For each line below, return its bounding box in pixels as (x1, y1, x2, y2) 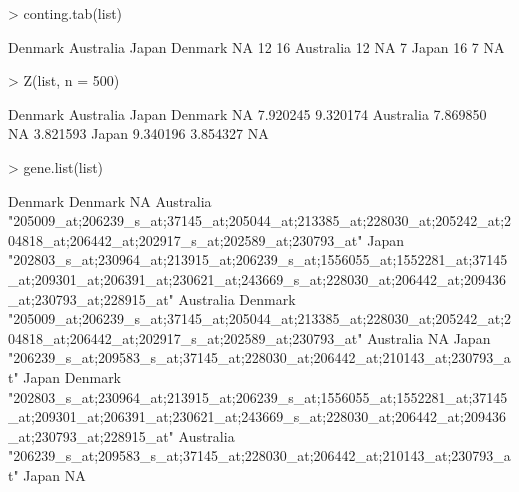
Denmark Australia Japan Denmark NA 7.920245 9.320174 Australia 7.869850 (8, 103, 487, 124)
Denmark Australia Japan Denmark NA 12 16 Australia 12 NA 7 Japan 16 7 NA (8, 36, 505, 57)
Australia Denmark (178, 288, 296, 309)
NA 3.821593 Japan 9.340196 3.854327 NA (8, 123, 269, 144)
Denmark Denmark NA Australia (8, 190, 212, 211)
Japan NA (23, 464, 86, 485)
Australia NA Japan (367, 327, 491, 348)
